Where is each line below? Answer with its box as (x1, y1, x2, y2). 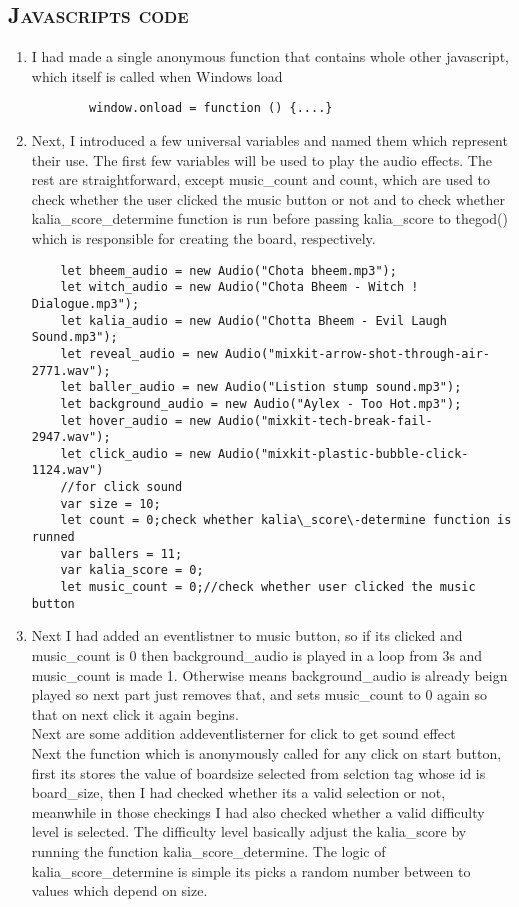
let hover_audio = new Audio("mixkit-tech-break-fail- (60, 413, 433, 428)
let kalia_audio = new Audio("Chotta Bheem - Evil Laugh (60, 313, 448, 328)
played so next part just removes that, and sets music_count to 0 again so (31, 684, 487, 705)
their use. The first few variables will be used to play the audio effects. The (31, 149, 492, 170)
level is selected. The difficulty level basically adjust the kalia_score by (31, 821, 467, 842)
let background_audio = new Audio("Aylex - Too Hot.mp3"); (60, 396, 462, 411)
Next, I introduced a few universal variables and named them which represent (31, 130, 508, 151)
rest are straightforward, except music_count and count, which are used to (31, 169, 491, 190)
